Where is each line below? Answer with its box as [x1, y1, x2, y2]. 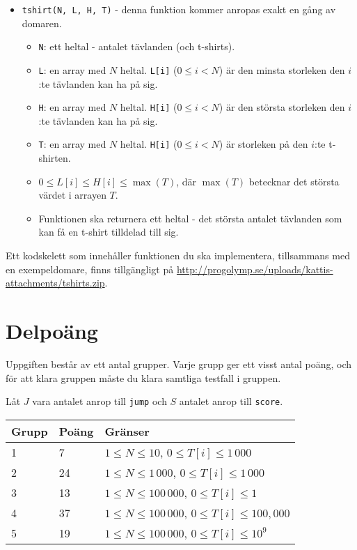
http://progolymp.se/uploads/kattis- [176, 261, 333, 276]
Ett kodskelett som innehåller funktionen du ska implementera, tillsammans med [6, 248, 350, 263]
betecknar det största [248, 174, 340, 188]
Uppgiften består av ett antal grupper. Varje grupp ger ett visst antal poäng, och [6, 356, 352, 371]
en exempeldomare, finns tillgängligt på [6, 261, 174, 276]
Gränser [104, 422, 150, 439]
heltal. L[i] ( [120, 62, 177, 77]
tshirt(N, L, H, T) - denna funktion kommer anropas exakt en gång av [22, 2, 336, 16]
